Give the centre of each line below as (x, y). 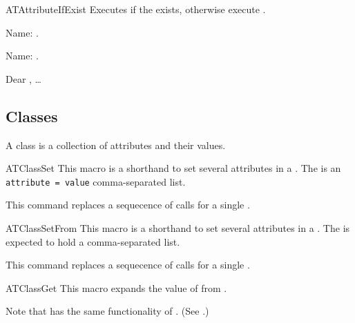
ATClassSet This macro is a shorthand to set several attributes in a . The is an (173, 168)
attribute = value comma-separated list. (96, 181)
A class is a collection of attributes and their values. (116, 145)
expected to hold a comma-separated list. (93, 241)
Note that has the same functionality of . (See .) (107, 311)
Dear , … (23, 78)
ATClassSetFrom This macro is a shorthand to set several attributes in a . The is (178, 228)
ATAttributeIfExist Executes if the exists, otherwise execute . (136, 9)
